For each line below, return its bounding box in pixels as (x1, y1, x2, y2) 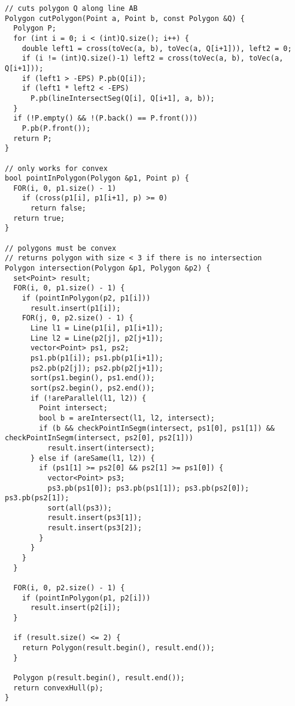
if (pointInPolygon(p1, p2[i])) (22, 593, 151, 602)
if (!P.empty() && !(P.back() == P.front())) (13, 114, 198, 123)
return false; (30, 204, 87, 213)
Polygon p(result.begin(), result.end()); (13, 673, 185, 682)
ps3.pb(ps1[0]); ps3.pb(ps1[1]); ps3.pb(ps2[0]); (47, 483, 250, 492)
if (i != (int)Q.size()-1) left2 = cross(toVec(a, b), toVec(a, (22, 54, 284, 63)
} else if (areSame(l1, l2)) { (30, 453, 155, 462)
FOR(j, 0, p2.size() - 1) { (22, 314, 133, 323)
